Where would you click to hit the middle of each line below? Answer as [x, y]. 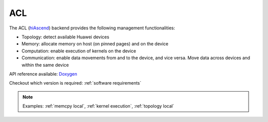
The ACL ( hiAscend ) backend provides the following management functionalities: [92, 28]
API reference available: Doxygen [43, 74]
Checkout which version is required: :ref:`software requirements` [75, 83]
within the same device [45, 65]
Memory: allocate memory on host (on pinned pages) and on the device [95, 44]
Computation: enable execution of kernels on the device [79, 51]
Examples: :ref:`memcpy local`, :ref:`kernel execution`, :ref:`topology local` [99, 106]
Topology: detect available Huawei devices [65, 37]
